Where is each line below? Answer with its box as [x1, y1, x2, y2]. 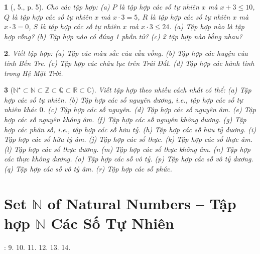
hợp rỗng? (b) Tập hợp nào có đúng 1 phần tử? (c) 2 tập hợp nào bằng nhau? [4, 31, 242, 41]
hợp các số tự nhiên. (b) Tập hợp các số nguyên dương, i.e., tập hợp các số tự [4, 94, 243, 105]
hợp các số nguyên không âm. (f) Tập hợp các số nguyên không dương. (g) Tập [4, 114, 246, 124]
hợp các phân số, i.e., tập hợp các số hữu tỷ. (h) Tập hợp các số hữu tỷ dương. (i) [4, 124, 256, 134]
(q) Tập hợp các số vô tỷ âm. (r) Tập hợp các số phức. [4, 163, 172, 174]
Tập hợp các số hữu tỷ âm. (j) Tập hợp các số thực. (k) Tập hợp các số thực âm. [4, 134, 252, 144]
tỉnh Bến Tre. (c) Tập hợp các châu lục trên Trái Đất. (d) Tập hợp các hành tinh [4, 57, 254, 68]
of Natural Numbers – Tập [47, 193, 236, 213]
